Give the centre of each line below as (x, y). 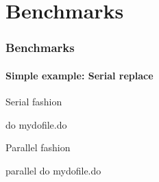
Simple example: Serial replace (79, 75)
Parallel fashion (38, 147)
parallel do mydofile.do (53, 170)
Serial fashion (34, 102)
